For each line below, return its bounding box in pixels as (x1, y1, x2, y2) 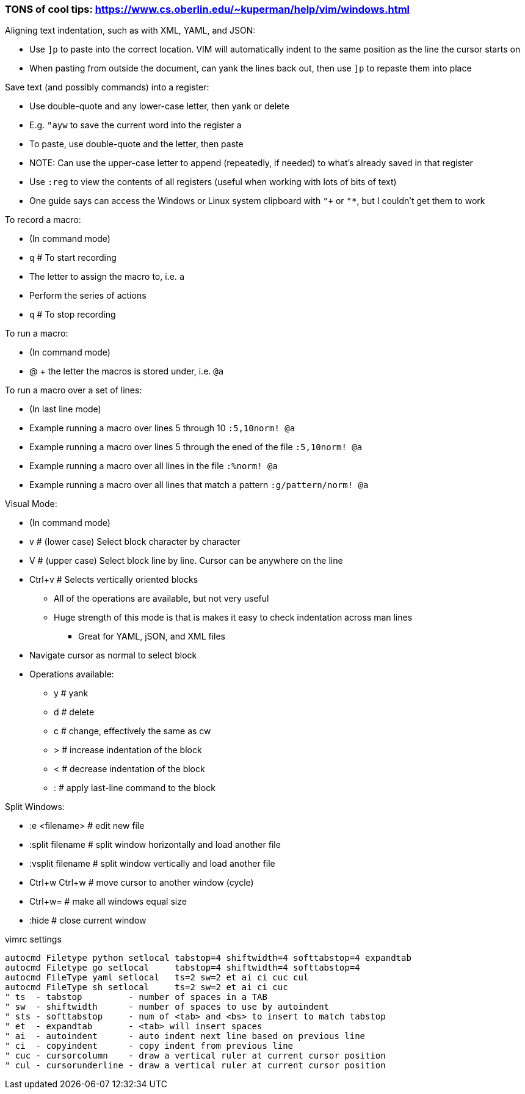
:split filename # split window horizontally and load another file (29, 839, 281, 850)
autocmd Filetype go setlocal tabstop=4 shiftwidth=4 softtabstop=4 (5, 963, 360, 973)
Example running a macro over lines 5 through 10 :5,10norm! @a (29, 423, 295, 434)
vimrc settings (5, 934, 62, 945)
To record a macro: (5, 214, 81, 225)
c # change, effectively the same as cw (54, 726, 211, 737)
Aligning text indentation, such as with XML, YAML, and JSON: (5, 25, 256, 36)
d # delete (54, 707, 95, 718)
